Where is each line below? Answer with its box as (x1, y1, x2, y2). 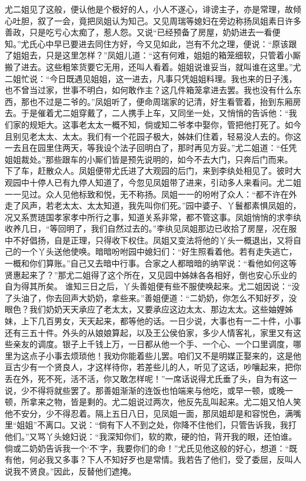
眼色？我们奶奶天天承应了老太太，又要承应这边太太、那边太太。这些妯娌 (5, 303, 285, 315)
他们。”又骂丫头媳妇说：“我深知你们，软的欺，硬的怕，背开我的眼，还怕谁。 (5, 430, 297, 442)
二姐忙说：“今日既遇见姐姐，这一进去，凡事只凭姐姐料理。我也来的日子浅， (5, 72, 297, 84)
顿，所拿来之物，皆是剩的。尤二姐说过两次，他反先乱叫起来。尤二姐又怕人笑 (5, 396, 301, 408)
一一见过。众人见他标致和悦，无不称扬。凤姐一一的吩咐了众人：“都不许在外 (5, 187, 297, 200)
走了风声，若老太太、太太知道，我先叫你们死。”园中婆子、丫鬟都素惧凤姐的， (5, 199, 301, 212)
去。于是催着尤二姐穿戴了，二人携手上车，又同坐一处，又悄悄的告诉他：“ (5, 107, 289, 119)
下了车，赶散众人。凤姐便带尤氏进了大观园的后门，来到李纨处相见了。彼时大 (5, 164, 301, 177)
